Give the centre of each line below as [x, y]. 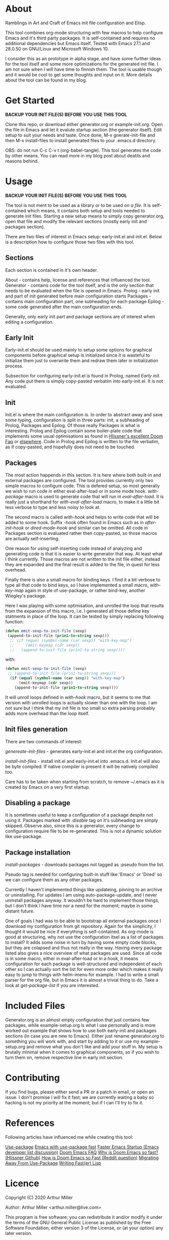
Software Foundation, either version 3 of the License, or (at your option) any [84, 1228]
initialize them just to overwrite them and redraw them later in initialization [82, 361]
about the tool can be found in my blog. [46, 80]
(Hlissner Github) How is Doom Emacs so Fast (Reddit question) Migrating [82, 1158]
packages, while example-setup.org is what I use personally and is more [80, 1025]
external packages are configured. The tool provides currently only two [79, 481]
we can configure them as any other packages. [54, 880]
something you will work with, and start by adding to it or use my [72, 1041]
